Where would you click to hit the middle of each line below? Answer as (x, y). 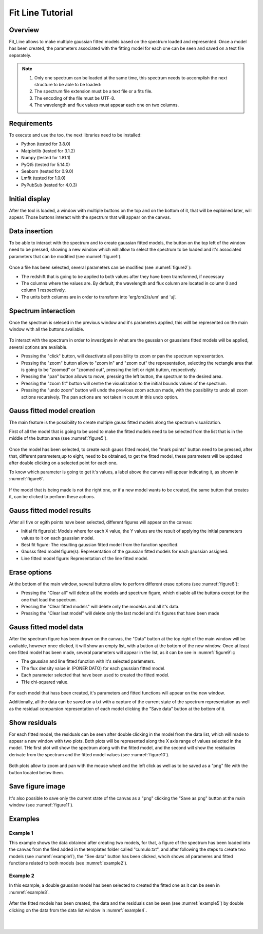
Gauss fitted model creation (52, 411)
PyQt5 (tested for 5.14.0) (46, 164)
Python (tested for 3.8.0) (46, 144)
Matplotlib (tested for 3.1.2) (48, 150)
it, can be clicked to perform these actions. (52, 496)
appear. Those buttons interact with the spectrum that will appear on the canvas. (90, 217)
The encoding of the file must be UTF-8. (75, 98)
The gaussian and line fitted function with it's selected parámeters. (88, 661)
